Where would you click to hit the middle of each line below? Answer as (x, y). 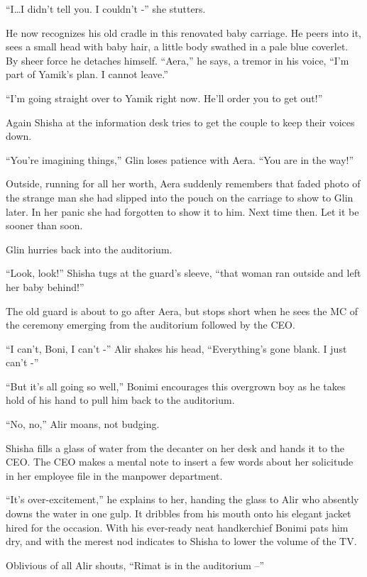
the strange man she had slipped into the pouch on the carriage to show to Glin (180, 197)
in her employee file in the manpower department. (114, 475)
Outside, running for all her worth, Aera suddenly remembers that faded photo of (183, 183)
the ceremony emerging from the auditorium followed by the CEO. (150, 325)
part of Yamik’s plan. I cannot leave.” (87, 74)
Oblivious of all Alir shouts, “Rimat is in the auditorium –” (135, 565)
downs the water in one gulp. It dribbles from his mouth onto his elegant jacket (179, 513)
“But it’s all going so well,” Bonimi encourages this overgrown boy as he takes (176, 386)
